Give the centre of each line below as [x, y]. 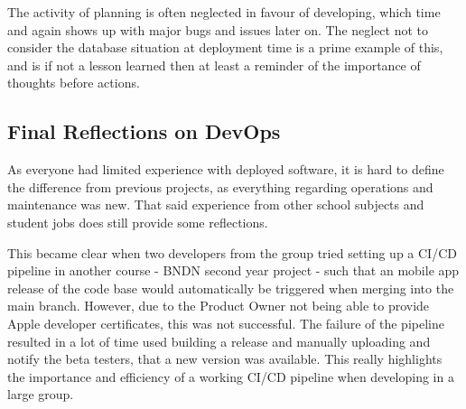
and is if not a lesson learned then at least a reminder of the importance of [214, 65]
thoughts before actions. [74, 83]
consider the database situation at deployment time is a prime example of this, [225, 47]
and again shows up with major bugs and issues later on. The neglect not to [218, 29]
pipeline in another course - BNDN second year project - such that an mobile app [233, 270]
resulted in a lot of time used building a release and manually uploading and [219, 341]
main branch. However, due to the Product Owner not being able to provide [219, 306]
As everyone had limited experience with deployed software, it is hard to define [226, 169]
